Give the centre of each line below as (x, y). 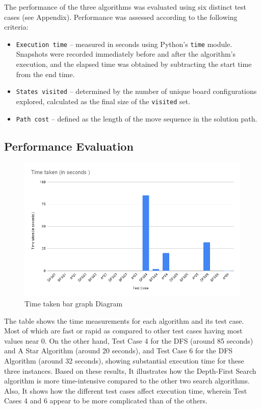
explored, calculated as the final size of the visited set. (103, 101)
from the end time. (45, 74)
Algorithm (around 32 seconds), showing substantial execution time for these (124, 361)
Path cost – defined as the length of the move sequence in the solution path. (137, 118)
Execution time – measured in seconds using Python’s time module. (124, 44)
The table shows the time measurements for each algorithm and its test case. (124, 320)
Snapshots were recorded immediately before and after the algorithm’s (126, 54)
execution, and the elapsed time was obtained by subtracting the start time (134, 64)
